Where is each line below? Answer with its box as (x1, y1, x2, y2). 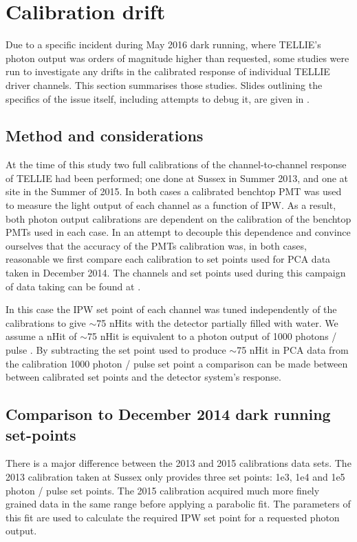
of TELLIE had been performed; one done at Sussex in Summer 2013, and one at (6, 170, 349, 185)
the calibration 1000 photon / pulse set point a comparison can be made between (6, 356, 348, 370)
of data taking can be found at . (6, 279, 141, 293)
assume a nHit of (6, 329, 77, 343)
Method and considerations (6, 125, 204, 146)
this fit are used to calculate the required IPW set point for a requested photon (6, 510, 340, 524)
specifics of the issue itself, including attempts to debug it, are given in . (6, 91, 310, 106)
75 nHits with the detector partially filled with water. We (96, 315, 338, 330)
